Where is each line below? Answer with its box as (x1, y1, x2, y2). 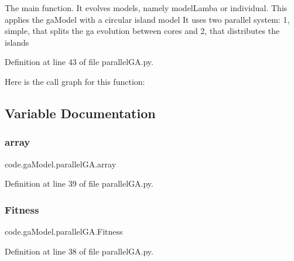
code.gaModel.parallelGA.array (5, 157, 117, 170)
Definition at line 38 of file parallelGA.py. (5, 245, 153, 257)
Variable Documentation (5, 104, 156, 122)
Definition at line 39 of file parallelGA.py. (5, 177, 153, 190)
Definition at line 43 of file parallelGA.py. (5, 56, 153, 68)
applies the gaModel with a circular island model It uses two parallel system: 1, (5, 13, 290, 25)
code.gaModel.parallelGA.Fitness (5, 225, 123, 237)
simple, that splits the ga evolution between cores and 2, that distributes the (5, 25, 280, 37)
